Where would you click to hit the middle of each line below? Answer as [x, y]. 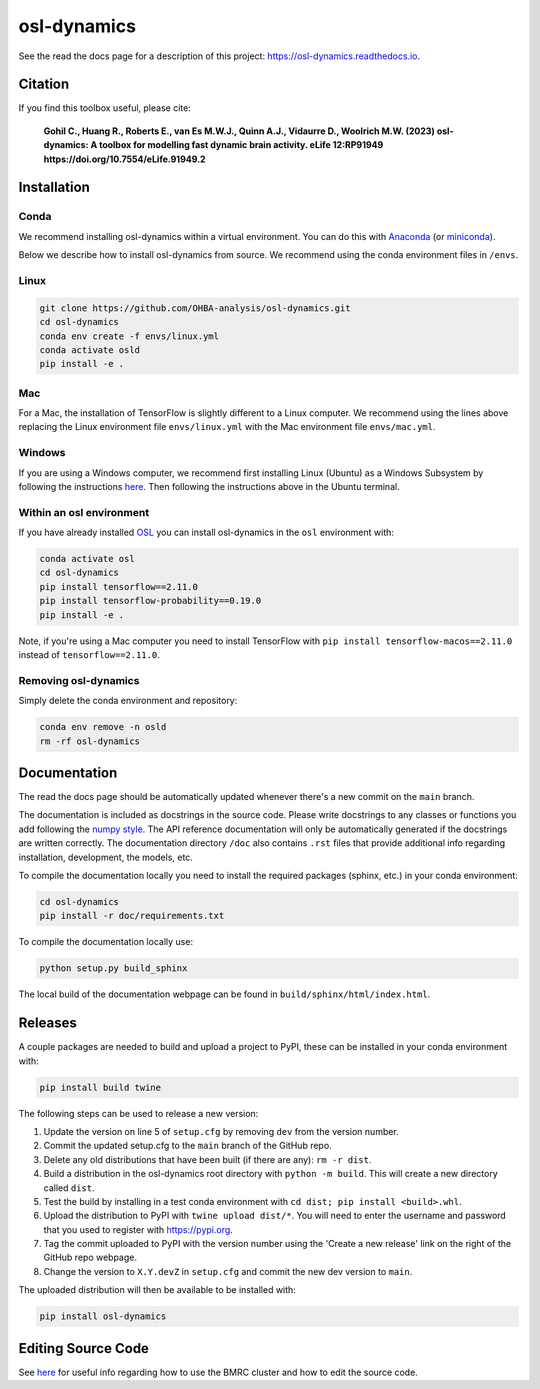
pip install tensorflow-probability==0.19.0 [150, 601]
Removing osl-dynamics [79, 680]
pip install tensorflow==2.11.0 [119, 586]
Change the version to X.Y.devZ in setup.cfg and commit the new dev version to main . [228, 1271]
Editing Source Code [84, 1348]
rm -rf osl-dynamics [89, 741]
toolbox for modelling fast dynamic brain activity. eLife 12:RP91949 [241, 145]
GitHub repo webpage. [90, 1257]
